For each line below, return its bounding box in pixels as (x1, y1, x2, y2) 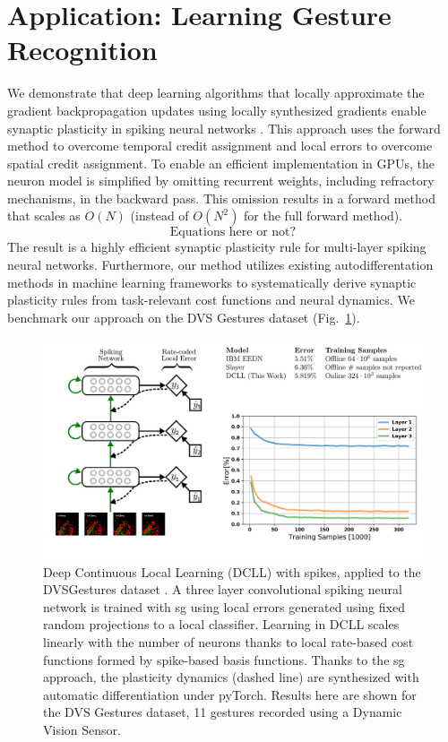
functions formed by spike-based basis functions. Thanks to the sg (43, 650, 405, 669)
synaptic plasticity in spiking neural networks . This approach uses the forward (7, 118, 441, 137)
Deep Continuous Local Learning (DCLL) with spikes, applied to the (43, 562, 421, 581)
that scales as (7, 206, 81, 225)
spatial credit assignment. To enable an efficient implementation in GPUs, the (7, 153, 435, 172)
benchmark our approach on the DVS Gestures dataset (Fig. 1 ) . (7, 307, 360, 326)
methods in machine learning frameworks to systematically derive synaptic (7, 272, 417, 291)
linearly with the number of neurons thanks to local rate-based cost (43, 632, 414, 651)
